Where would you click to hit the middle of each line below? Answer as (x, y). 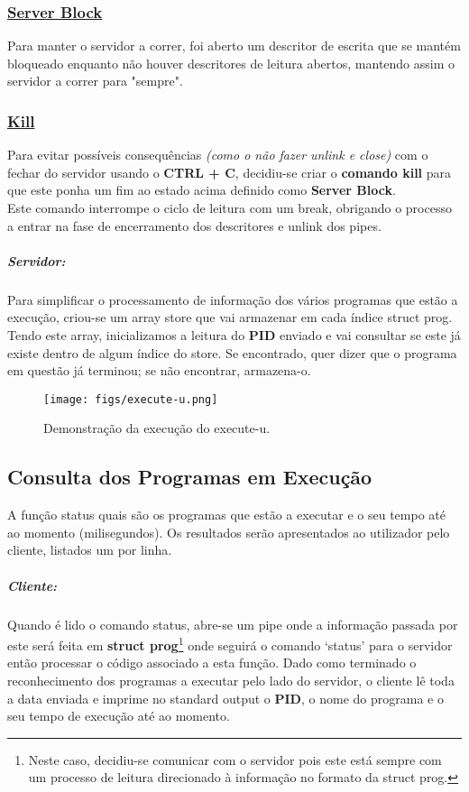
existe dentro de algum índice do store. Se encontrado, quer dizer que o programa (232, 352)
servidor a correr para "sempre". (95, 81)
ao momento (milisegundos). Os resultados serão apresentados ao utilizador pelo (229, 532)
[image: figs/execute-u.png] (131, 399)
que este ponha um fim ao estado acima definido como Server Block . (202, 190)
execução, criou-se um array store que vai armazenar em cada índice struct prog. (230, 317)
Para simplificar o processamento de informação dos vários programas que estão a (233, 299)
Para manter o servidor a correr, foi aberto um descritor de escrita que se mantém (234, 46)
